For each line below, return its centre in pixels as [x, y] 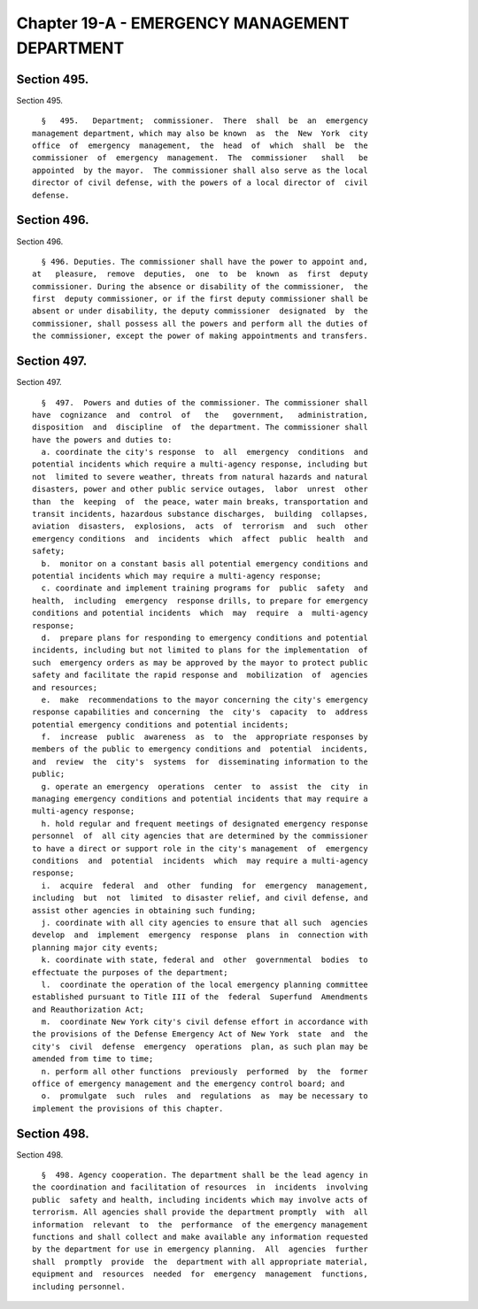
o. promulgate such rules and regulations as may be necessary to [204, 1096]
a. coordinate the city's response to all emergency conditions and [204, 452]
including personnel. [79, 1286]
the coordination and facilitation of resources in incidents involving [200, 1187]
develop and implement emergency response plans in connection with [200, 935]
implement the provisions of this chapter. [128, 1108]
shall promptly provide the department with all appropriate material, [200, 1262]
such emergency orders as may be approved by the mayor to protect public [200, 662]
